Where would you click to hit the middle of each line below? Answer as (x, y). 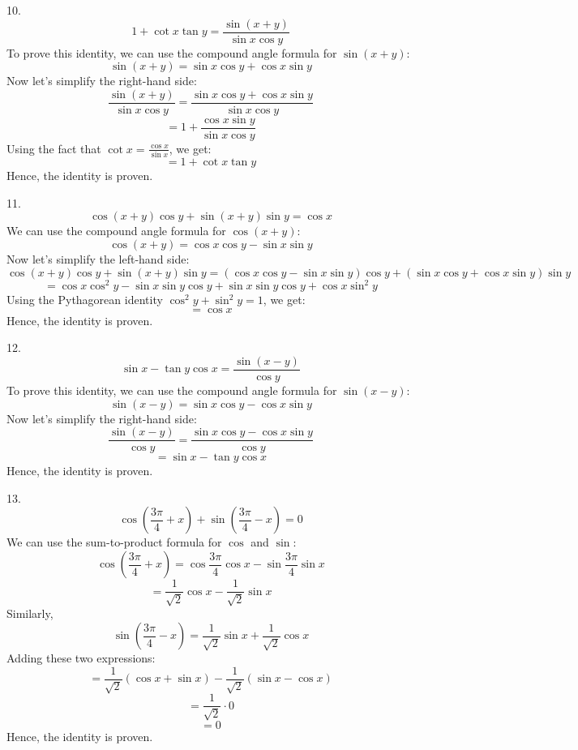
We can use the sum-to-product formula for (114, 542)
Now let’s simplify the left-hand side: (98, 259)
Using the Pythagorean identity (85, 300)
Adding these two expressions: (81, 658)
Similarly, (30, 613)
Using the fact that (54, 148)
